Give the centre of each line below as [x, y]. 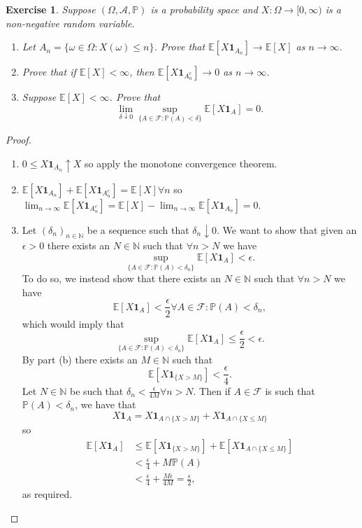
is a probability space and [204, 9]
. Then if [212, 390]
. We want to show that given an [287, 229]
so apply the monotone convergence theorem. [181, 163]
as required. [47, 494]
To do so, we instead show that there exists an [122, 278]
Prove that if [49, 72]
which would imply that [73, 323]
